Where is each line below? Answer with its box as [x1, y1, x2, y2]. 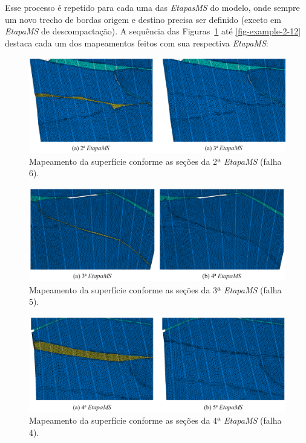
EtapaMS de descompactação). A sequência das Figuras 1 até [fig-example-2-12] [5, 25, 301, 37]
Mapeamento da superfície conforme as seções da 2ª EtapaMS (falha [29, 155, 282, 167]
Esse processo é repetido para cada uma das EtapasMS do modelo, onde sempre [5, 1, 300, 13]
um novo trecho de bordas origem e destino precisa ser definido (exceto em [5, 13, 282, 25]
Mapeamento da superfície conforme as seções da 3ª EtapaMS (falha [29, 283, 282, 296]
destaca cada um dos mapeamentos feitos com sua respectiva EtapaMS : [5, 36, 269, 49]
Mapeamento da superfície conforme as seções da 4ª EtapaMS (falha [29, 414, 282, 427]
